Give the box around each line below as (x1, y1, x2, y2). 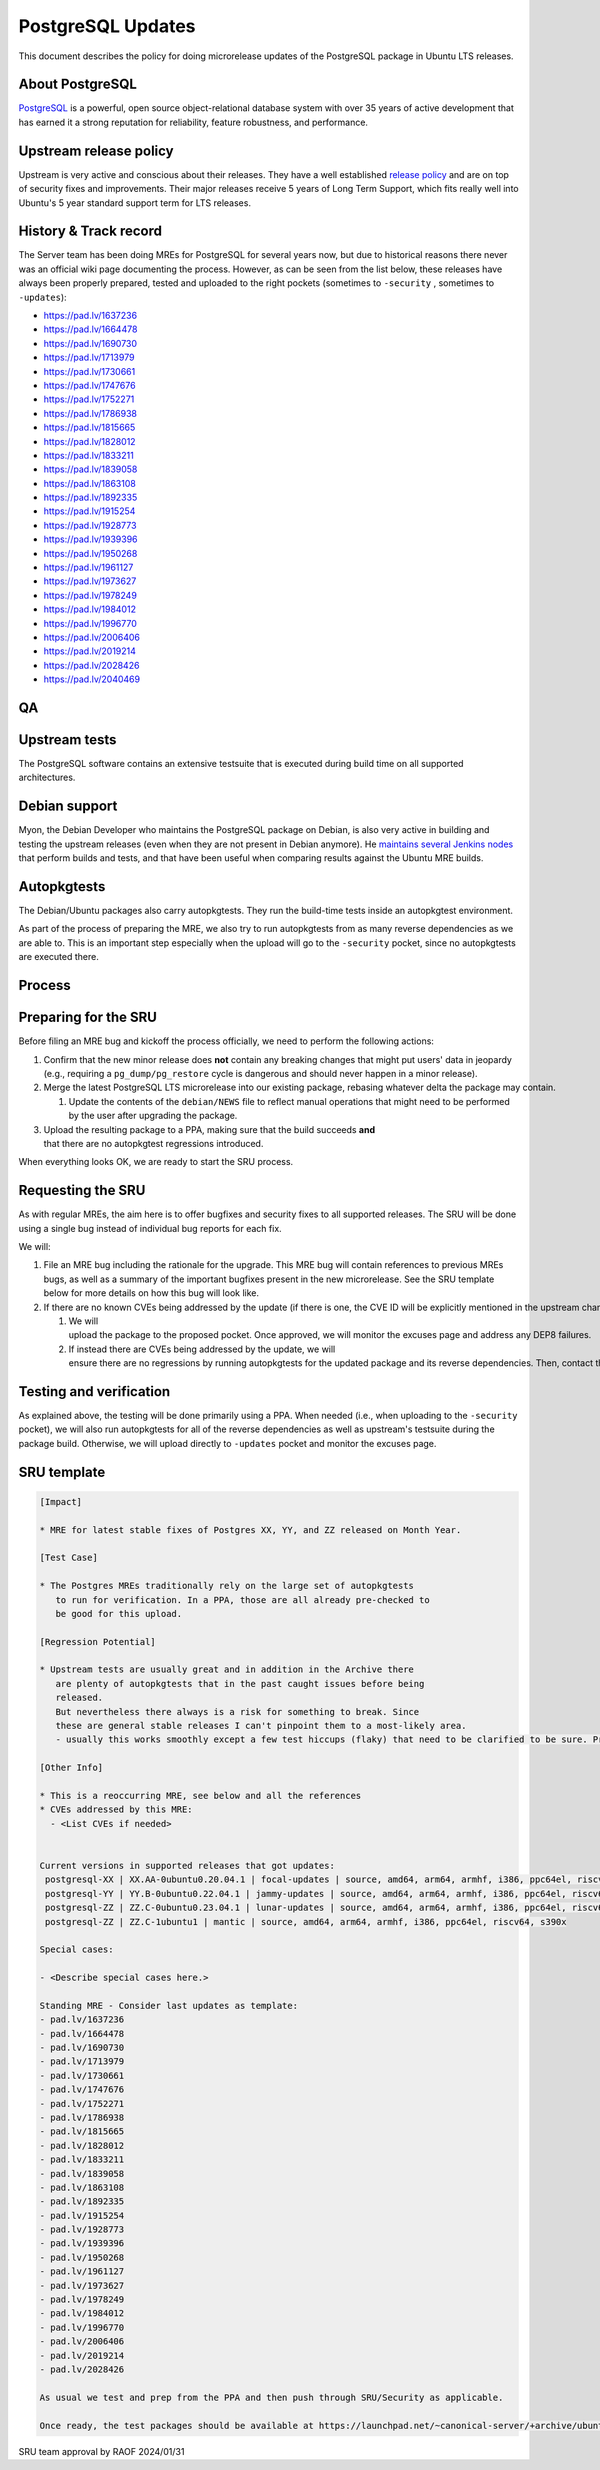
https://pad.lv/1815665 (43, 421, 136, 434)
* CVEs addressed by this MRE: (39, 1804, 194, 1815)
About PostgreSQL (18, 76, 137, 93)
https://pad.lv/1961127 (43, 561, 134, 574)
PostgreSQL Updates (18, 15, 196, 37)
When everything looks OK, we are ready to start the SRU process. (18, 1156, 294, 1168)
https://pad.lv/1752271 (43, 393, 135, 405)
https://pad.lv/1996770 (43, 617, 137, 629)
